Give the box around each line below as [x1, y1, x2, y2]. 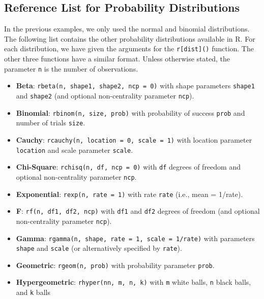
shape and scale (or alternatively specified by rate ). [16, 243, 182, 253]
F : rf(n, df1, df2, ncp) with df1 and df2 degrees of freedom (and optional [16, 206, 260, 216]
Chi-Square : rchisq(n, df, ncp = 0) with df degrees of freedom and [16, 161, 241, 172]
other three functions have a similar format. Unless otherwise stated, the [4, 53, 230, 64]
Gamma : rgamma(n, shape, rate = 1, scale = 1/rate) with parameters [16, 232, 255, 243]
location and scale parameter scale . [16, 144, 133, 155]
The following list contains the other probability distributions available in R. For [4, 33, 255, 44]
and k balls [16, 287, 50, 297]
